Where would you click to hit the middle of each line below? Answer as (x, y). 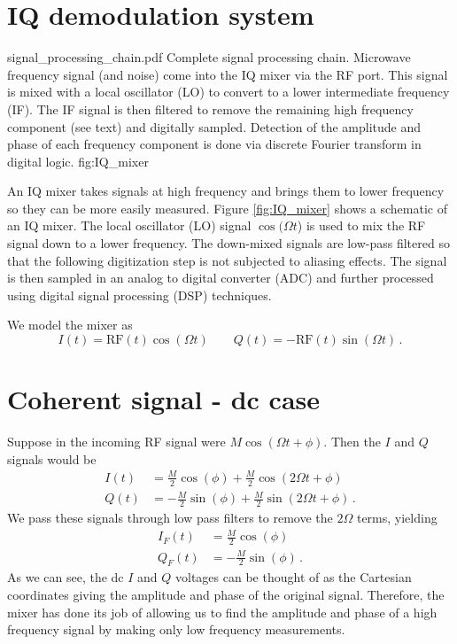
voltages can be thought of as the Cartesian (294, 577)
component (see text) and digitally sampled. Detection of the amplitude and (214, 126)
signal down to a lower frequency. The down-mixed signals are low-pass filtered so (228, 243)
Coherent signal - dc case (164, 399)
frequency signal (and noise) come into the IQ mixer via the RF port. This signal (228, 74)
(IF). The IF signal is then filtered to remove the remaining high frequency (210, 109)
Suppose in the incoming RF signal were (116, 442)
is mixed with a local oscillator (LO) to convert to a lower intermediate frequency (228, 92)
